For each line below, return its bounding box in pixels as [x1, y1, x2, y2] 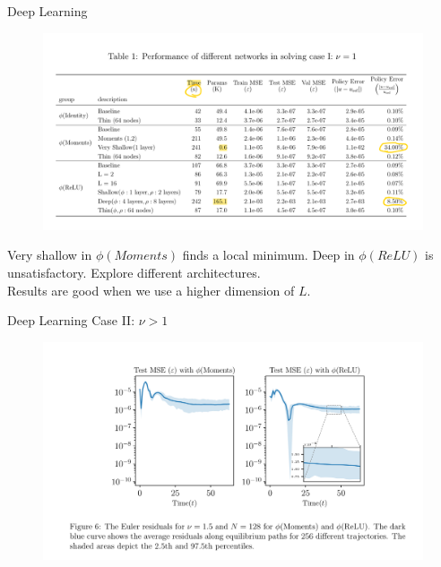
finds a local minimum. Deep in [182, 245, 355, 264]
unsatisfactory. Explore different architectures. [7, 263, 261, 282]
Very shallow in [7, 245, 92, 264]
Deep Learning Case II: [7, 311, 135, 330]
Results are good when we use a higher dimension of [7, 280, 295, 299]
